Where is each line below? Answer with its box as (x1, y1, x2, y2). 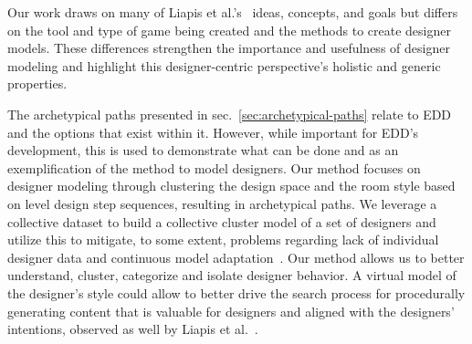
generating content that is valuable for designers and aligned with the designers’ (7, 301, 455, 320)
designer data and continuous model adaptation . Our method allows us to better (7, 247, 465, 266)
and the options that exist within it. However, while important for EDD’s (7, 122, 419, 141)
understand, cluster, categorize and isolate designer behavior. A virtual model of (7, 266, 456, 285)
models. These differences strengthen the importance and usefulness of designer (7, 38, 450, 57)
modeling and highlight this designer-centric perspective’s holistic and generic (7, 56, 441, 75)
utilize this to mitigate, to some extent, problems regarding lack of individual (7, 230, 439, 249)
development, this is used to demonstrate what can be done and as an (7, 141, 399, 160)
